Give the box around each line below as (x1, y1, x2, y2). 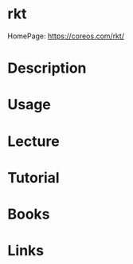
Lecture (7, 132, 61, 150)
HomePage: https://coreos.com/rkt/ (7, 31, 125, 41)
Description (7, 59, 87, 77)
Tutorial (7, 168, 61, 187)
